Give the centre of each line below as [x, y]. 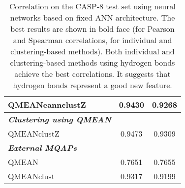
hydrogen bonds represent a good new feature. [92, 85]
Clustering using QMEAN [60, 119]
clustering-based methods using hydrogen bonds [92, 62]
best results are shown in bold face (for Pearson [92, 29]
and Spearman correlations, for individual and [92, 40]
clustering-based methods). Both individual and [92, 51]
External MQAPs [43, 148]
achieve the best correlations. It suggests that [92, 74]
